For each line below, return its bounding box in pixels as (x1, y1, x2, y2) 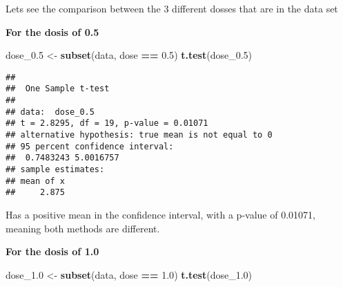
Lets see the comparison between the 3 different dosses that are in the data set (6, 1, 338, 15)
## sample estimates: (6, 165, 105, 175)
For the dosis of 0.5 (6, 24, 99, 39)
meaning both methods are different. (6, 221, 160, 235)
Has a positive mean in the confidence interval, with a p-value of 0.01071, (6, 207, 315, 221)
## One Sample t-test (6, 84, 110, 94)
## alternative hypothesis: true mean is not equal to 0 (6, 130, 273, 140)
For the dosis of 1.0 (6, 244, 99, 259)
